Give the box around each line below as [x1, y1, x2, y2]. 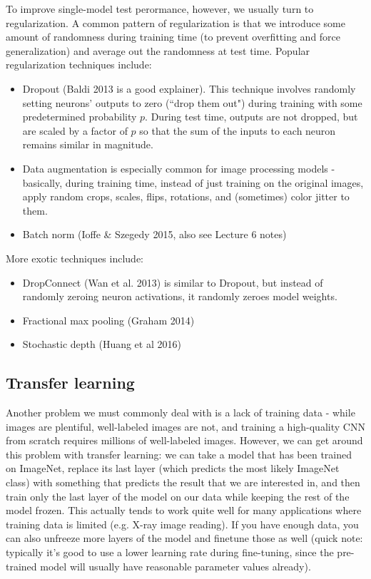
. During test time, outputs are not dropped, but [145, 109, 358, 124]
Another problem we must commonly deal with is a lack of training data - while [6, 405, 355, 420]
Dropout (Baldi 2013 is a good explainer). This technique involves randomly [22, 81, 356, 96]
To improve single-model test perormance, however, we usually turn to [6, 1, 314, 16]
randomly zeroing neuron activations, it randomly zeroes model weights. [22, 289, 337, 304]
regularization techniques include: [6, 57, 152, 72]
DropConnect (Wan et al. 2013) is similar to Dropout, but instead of [22, 275, 323, 289]
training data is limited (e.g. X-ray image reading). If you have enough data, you [6, 516, 359, 531]
